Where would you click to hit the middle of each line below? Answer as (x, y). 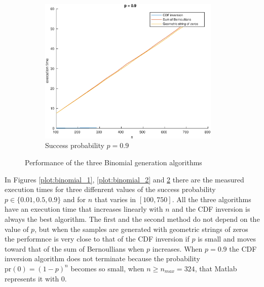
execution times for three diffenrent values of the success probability (110, 189)
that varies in (115, 199)
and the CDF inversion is (211, 209)
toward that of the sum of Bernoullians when (74, 248)
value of (17, 229)
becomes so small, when (107, 268)
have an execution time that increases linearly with (84, 209)
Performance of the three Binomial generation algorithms (114, 162)
